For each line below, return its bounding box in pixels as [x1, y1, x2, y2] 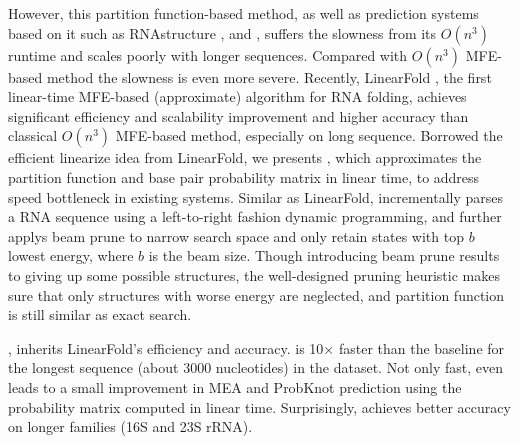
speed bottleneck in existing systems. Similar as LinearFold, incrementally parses [8, 186, 504, 207]
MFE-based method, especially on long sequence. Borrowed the [115, 125, 503, 146]
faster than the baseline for [338, 337, 505, 358]
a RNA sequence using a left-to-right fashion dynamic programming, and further [8, 206, 502, 227]
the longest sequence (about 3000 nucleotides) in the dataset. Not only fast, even [8, 357, 504, 378]
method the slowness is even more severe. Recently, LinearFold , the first [46, 66, 492, 87]
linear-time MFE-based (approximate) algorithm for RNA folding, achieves [8, 86, 467, 107]
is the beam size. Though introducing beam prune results [148, 245, 500, 266]
